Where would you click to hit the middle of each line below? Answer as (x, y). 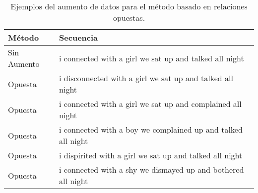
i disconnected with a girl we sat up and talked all (146, 78)
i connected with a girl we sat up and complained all (150, 104)
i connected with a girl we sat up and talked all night (152, 58)
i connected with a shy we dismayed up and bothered (152, 169)
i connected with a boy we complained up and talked (151, 129)
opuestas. (129, 18)
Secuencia (79, 37)
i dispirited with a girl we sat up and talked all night (151, 155)
